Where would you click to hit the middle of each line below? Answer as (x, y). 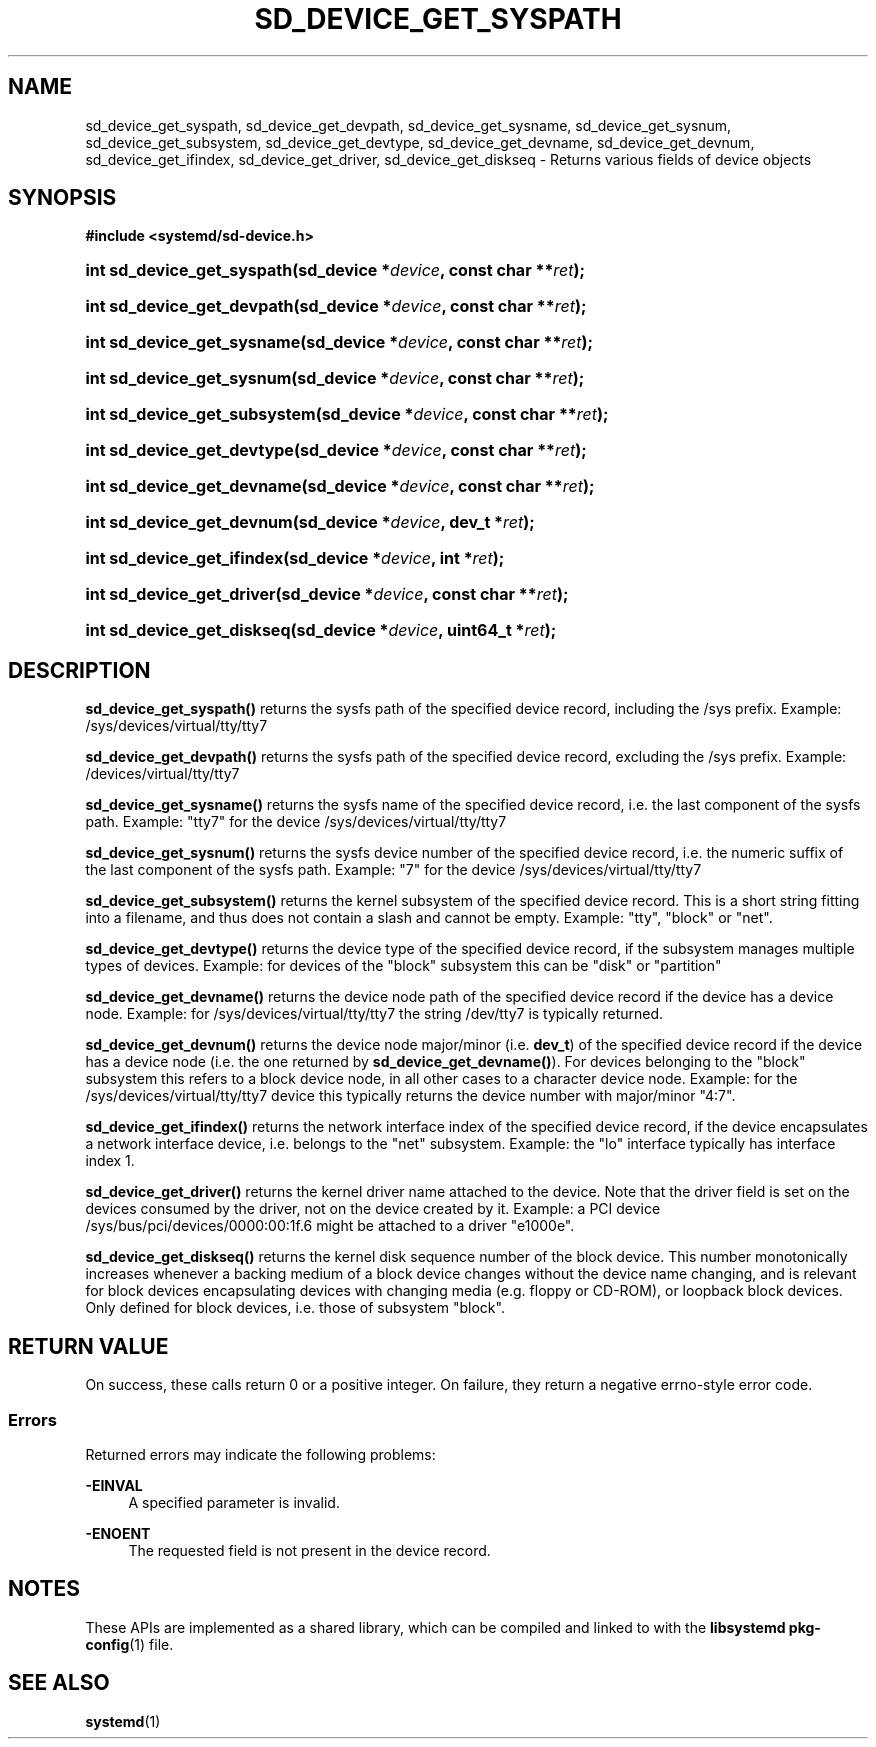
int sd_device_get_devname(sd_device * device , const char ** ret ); (340, 486)
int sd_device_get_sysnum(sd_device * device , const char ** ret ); (335, 378)
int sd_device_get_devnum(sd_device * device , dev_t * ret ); (310, 522)
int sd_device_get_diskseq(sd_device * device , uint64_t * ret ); (321, 630)
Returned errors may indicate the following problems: (260, 1454)
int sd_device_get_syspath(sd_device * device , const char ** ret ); (335, 270)
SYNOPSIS (62, 198)
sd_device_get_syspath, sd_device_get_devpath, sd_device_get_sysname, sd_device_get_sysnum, (408, 125)
